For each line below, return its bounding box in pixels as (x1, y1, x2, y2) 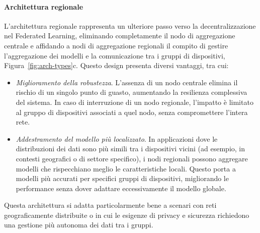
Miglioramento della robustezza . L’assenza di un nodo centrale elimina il (16, 77, 238, 87)
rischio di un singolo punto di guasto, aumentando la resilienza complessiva (16, 87, 247, 97)
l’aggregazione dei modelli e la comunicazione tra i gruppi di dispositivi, (4, 50, 225, 61)
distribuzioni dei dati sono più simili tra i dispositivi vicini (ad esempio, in (16, 143, 245, 154)
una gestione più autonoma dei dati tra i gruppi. (4, 219, 153, 230)
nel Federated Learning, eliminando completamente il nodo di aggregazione (4, 30, 235, 41)
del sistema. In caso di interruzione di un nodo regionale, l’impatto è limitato (16, 96, 253, 107)
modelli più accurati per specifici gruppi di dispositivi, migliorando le (16, 173, 229, 184)
